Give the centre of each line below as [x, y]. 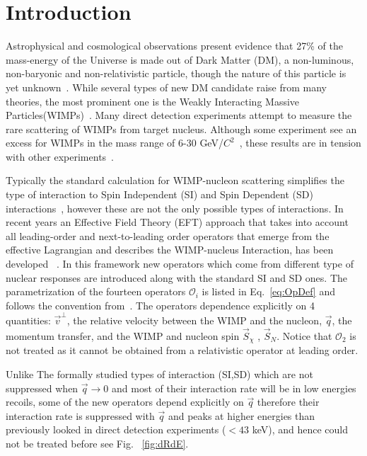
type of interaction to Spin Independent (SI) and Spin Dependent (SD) [159, 194]
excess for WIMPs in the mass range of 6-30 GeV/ [115, 143]
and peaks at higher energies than [241, 415]
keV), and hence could [300, 429]
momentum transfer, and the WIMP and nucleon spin [123, 335]
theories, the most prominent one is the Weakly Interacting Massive [153, 101]
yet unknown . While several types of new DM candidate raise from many [166, 87]
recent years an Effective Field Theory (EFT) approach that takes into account [177, 222]
